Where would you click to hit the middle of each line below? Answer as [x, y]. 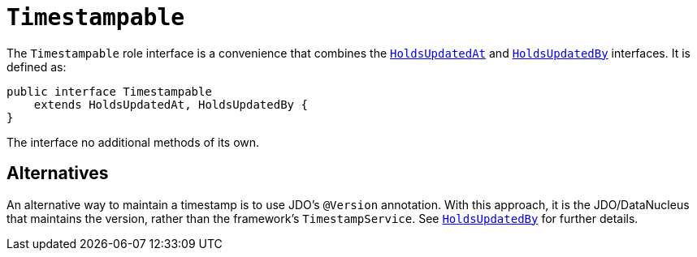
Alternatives [58, 173]
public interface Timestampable [109, 91]
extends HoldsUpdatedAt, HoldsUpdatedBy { [171, 104]
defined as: [37, 66]
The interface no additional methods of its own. [133, 142]
